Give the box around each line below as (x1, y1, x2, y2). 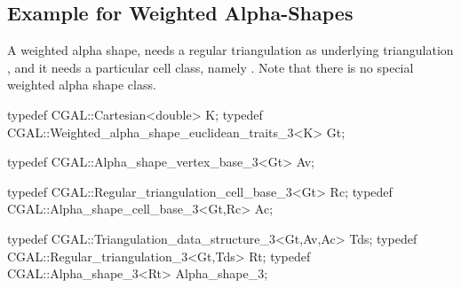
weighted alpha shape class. (7, 75, 156, 94)
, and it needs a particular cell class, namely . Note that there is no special (7, 58, 414, 76)
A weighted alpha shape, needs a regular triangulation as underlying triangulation (7, 41, 454, 59)
